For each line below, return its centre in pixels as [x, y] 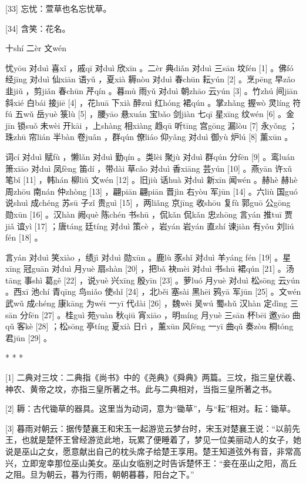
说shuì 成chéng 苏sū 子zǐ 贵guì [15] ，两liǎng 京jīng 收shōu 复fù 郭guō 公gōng [148, 203]
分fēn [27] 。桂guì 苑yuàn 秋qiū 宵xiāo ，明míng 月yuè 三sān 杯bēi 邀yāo [154, 314]
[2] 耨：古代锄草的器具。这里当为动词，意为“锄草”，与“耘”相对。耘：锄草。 [150, 408]
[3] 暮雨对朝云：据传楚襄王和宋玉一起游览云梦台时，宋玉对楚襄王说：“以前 [149, 428]
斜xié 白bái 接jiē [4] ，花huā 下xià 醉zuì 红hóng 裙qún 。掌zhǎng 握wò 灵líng [148, 102]
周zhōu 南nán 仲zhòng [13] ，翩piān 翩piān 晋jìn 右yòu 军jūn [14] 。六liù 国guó [152, 191]
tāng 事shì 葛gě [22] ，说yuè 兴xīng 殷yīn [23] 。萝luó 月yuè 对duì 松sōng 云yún [153, 280]
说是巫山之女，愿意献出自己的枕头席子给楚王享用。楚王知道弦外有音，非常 [149, 451]
